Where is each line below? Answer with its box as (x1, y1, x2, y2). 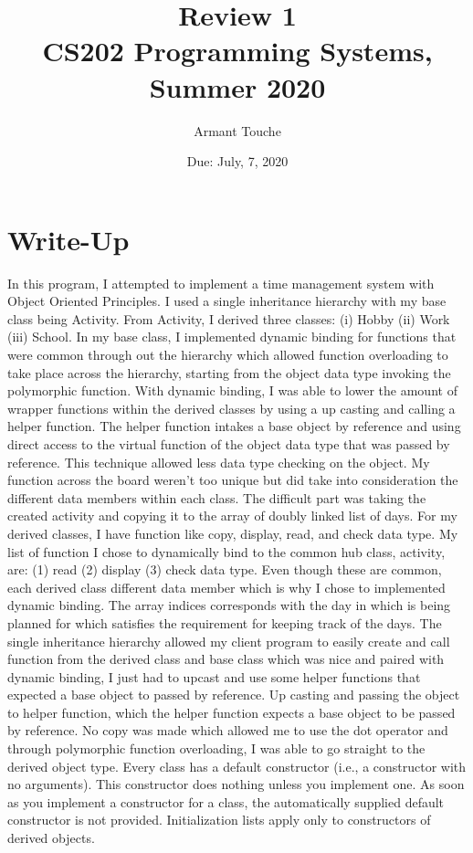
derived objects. (7, 828, 95, 848)
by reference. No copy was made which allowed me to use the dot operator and (7, 721, 448, 740)
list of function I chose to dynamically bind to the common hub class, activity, (7, 542, 446, 561)
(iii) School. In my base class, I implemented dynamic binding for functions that (7, 327, 457, 346)
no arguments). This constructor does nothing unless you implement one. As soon (7, 774, 465, 794)
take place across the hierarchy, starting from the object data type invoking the (7, 363, 451, 382)
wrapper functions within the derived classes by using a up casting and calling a (7, 398, 456, 417)
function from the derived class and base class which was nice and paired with (7, 649, 445, 669)
